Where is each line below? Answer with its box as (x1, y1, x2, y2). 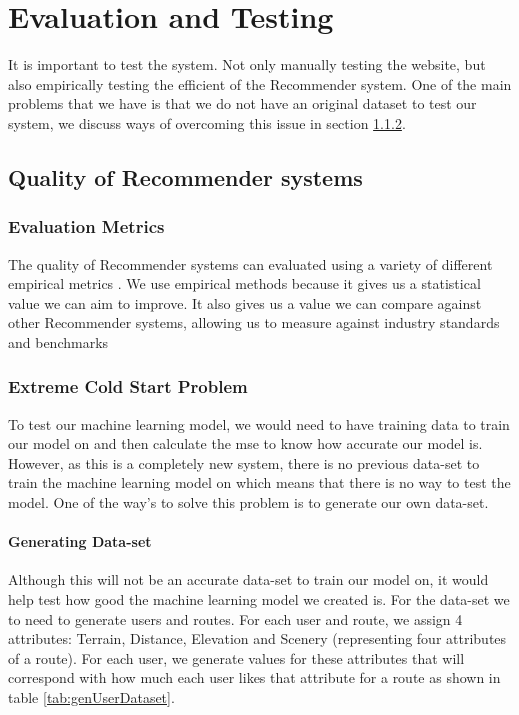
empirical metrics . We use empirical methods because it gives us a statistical (8, 273, 481, 294)
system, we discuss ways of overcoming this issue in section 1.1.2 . (8, 112, 406, 133)
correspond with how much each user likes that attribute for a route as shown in (8, 667, 501, 688)
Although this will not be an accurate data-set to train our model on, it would (8, 569, 489, 590)
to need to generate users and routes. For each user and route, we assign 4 (8, 608, 463, 629)
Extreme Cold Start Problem (8, 374, 248, 399)
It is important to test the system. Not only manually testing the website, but (8, 54, 486, 75)
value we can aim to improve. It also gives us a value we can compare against (8, 292, 482, 313)
